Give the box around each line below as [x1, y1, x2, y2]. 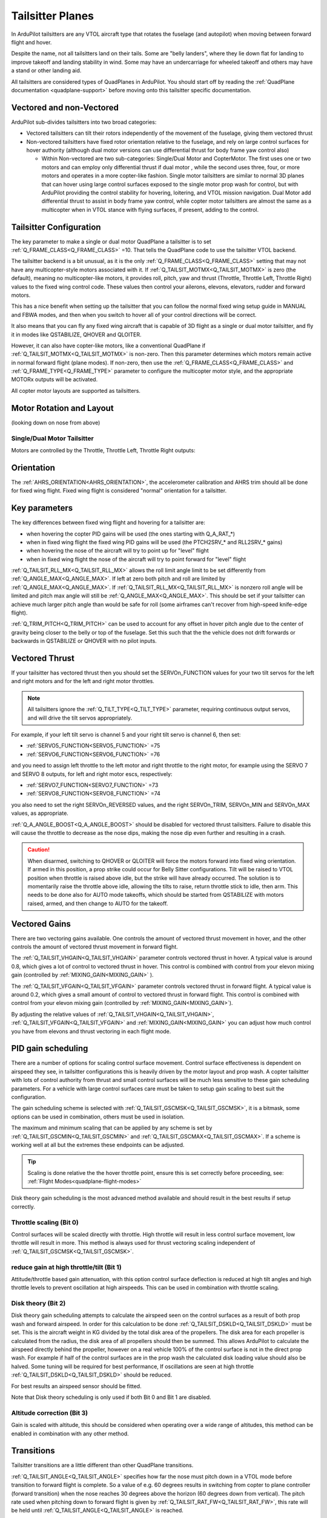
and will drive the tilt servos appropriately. [27, 714, 133, 721]
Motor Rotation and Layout [11, 403, 114, 413]
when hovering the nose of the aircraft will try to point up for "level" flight [26, 547, 209, 554]
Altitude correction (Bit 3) [11, 1409, 88, 1417]
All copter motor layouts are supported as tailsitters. [11, 387, 140, 394]
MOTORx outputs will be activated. [11, 376, 98, 383]
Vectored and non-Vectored [11, 102, 119, 112]
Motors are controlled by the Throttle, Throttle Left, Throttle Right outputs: [11, 446, 196, 454]
